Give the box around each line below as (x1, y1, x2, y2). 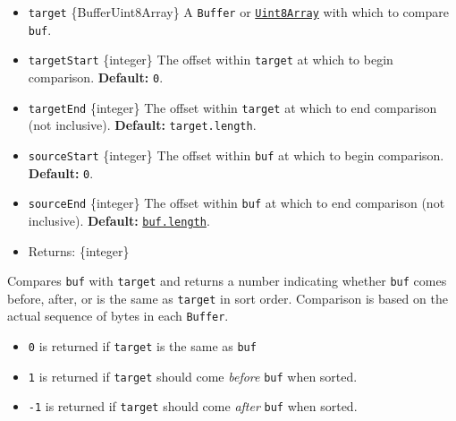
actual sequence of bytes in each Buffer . (7, 306, 229, 325)
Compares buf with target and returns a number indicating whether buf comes (7, 271, 447, 290)
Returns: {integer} (28, 241, 130, 260)
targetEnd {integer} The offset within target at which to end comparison (28, 98, 437, 116)
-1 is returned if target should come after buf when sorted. (28, 397, 358, 416)
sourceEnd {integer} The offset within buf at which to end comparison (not (28, 193, 445, 212)
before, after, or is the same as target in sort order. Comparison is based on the (7, 288, 448, 307)
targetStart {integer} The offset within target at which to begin (28, 50, 393, 69)
